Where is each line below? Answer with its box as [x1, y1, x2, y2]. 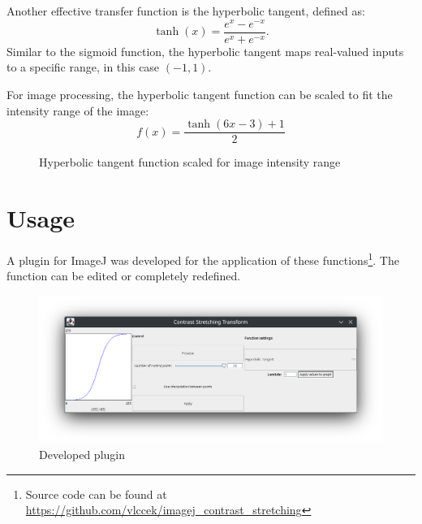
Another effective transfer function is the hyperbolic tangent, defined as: [6, 2, 365, 19]
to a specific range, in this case [6, 58, 160, 76]
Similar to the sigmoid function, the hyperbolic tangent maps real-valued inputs [6, 42, 404, 59]
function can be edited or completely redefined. [6, 267, 241, 284]
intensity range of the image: [6, 102, 149, 119]
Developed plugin [39, 446, 125, 463]
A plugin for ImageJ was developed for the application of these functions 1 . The [6, 249, 399, 268]
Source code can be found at [25, 485, 167, 502]
